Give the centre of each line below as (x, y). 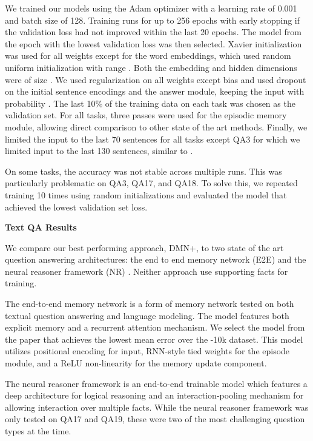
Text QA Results (41, 227)
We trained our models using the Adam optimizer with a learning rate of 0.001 (151, 8)
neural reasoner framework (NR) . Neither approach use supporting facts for (147, 271)
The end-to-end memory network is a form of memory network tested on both (150, 304)
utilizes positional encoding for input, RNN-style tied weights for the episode (147, 351)
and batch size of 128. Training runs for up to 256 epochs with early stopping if (153, 20)
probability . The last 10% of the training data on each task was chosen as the (150, 103)
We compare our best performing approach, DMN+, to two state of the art (144, 247)
